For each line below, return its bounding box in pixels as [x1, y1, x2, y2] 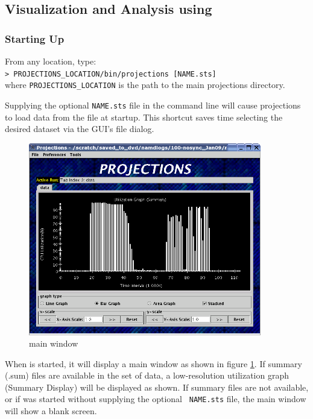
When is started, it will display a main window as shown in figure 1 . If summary [5, 357, 302, 370]
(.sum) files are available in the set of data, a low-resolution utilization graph [5, 369, 289, 382]
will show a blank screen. [5, 405, 97, 417]
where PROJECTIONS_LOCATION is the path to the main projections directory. [5, 78, 285, 91]
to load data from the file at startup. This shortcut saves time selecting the [5, 110, 283, 123]
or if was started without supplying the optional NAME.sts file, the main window [5, 392, 306, 405]
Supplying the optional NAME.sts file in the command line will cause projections [5, 98, 301, 111]
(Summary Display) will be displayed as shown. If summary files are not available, [5, 380, 309, 393]
